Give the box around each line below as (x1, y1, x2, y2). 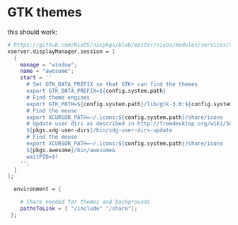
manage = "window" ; (20, 61, 78, 68)
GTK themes (7, 4, 82, 21)
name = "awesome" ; (20, 68, 74, 75)
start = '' (20, 74, 52, 81)
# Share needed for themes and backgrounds (20, 199, 151, 206)
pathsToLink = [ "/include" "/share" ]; (20, 205, 138, 212)
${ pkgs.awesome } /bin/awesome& (25, 146, 115, 154)
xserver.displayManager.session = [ (7, 47, 115, 55)
